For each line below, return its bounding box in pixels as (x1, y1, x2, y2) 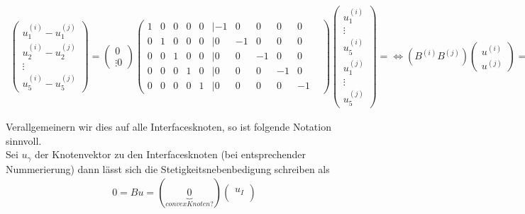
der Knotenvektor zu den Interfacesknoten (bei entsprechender (35, 147, 306, 162)
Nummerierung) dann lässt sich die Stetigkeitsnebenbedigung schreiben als (6, 161, 330, 176)
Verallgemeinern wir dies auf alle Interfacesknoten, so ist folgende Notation (6, 119, 331, 134)
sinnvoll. (6, 133, 42, 148)
